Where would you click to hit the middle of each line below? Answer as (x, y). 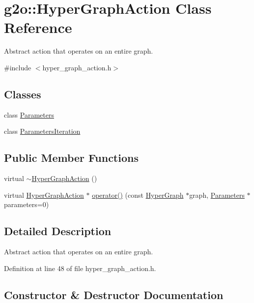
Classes (23, 94)
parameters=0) (27, 204)
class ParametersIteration (42, 131)
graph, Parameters (217, 195)
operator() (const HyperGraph (138, 195)
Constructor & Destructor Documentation (114, 294)
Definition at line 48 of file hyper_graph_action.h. (80, 268)
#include (18, 67)
